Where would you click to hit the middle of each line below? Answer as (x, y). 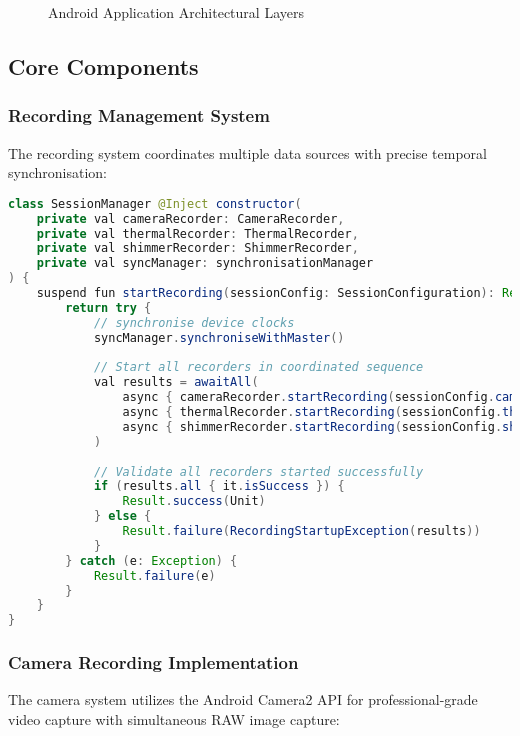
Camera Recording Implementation (153, 662)
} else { (122, 516)
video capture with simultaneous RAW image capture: (174, 718)
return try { (108, 307)
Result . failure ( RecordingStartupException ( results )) (301, 531)
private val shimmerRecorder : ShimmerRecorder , (197, 248)
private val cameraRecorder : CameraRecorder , (190, 218)
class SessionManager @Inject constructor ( (155, 203)
